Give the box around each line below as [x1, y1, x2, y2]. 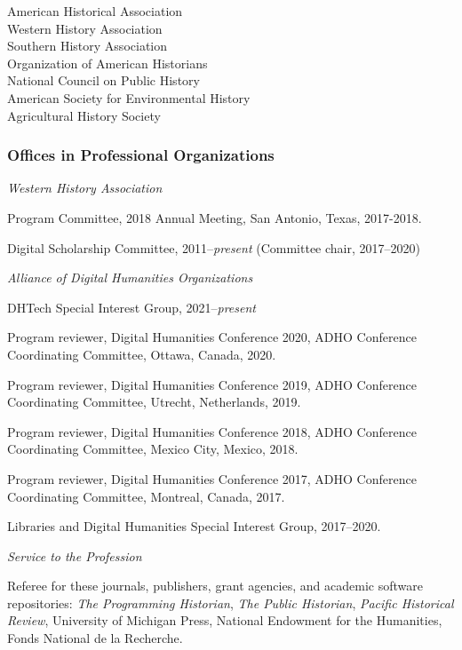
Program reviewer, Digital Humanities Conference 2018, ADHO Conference [7, 422, 417, 440]
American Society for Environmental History [7, 88, 251, 107]
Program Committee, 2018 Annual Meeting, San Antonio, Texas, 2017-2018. [7, 208, 422, 226]
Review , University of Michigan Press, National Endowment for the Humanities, [7, 611, 442, 630]
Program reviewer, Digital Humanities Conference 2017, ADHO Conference [7, 469, 417, 487]
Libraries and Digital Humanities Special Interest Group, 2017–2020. [7, 517, 381, 535]
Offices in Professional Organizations [7, 144, 275, 166]
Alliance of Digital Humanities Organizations [7, 268, 253, 287]
